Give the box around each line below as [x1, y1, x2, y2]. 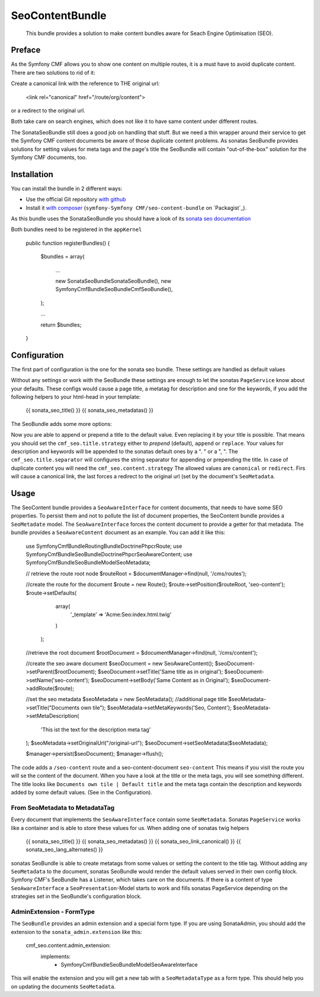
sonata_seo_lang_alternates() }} [25, 846, 103, 853]
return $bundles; [40, 321, 82, 328]
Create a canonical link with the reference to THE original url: [11, 80, 160, 87]
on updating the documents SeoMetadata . [11, 983, 116, 990]
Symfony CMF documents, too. [11, 153, 87, 160]
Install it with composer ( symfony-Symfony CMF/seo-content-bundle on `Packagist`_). [25, 204, 247, 211]
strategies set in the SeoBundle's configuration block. [11, 893, 142, 900]
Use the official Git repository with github [25, 196, 126, 203]
